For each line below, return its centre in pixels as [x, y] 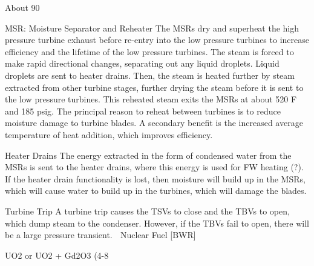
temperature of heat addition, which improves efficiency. [109, 134]
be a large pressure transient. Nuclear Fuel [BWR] [100, 235]
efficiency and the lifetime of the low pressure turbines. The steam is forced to [149, 51]
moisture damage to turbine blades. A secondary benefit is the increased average [154, 123]
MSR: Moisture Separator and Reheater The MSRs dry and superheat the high [152, 28]
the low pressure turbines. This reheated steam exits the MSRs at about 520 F [151, 99]
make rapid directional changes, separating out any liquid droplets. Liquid [142, 63]
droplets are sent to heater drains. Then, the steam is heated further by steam [150, 75]
